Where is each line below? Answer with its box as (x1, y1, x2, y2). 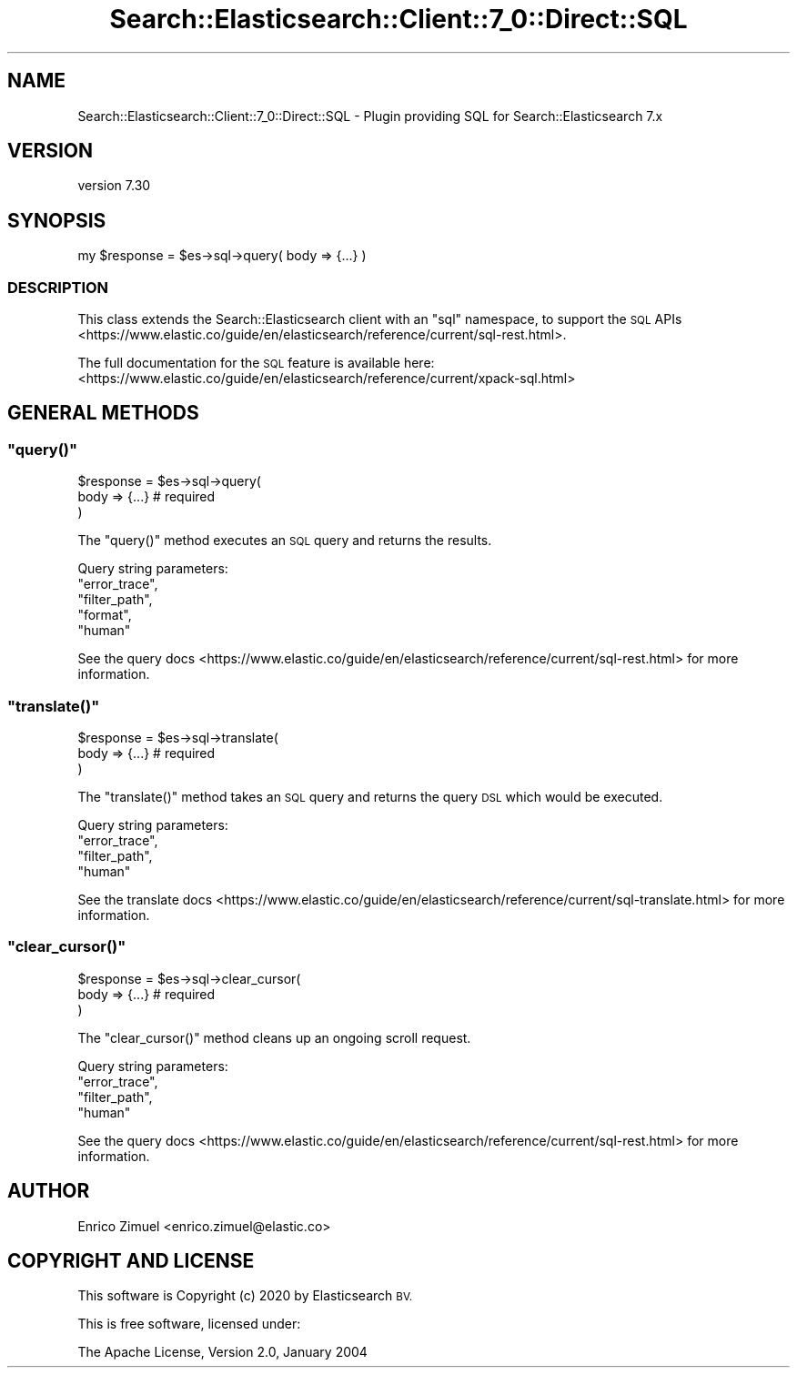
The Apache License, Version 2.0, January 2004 (77, 1344, 368, 1360)
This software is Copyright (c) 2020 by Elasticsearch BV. (77, 1288, 413, 1304)
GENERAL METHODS (7, 401, 199, 425)
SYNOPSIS (7, 208, 106, 232)
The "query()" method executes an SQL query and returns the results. (77, 532, 492, 549)
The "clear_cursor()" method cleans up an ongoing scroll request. (77, 1029, 471, 1046)
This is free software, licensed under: (77, 1316, 301, 1332)
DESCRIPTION (7, 278, 109, 297)
